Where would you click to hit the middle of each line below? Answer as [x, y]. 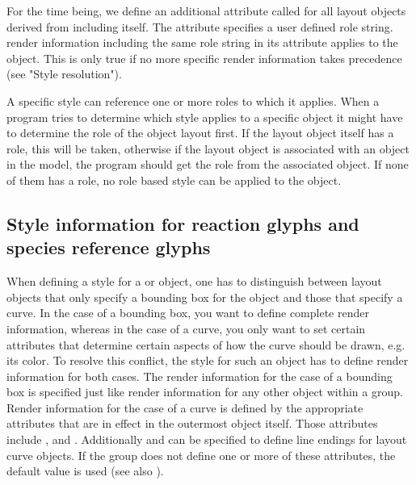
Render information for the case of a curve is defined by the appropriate [185, 407]
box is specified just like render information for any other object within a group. [205, 392]
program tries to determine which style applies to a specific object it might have [205, 117]
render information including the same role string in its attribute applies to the [202, 42]
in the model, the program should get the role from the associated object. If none [208, 164]
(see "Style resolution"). [64, 74]
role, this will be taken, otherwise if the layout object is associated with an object [208, 148]
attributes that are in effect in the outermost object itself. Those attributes [192, 423]
